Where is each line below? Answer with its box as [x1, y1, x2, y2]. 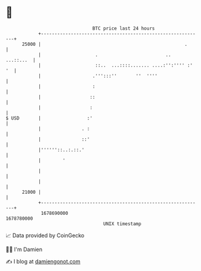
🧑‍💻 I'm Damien [5, 246, 43, 253]
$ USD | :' [5, 115, 93, 121]
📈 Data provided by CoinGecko [5, 232, 85, 239]
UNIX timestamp [103, 220, 142, 227]
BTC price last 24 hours [92, 25, 155, 31]
